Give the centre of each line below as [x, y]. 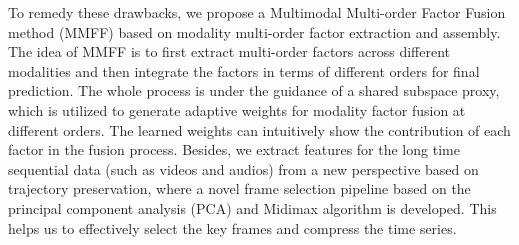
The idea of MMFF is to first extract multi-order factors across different [229, 51]
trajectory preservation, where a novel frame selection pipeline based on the [239, 188]
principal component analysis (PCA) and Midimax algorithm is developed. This [252, 207]
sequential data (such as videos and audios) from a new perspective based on [243, 168]
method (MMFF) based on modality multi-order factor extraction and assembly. [254, 31]
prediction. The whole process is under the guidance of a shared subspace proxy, [254, 90]
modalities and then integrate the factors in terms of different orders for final [244, 70]
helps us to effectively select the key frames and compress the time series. [232, 227]
